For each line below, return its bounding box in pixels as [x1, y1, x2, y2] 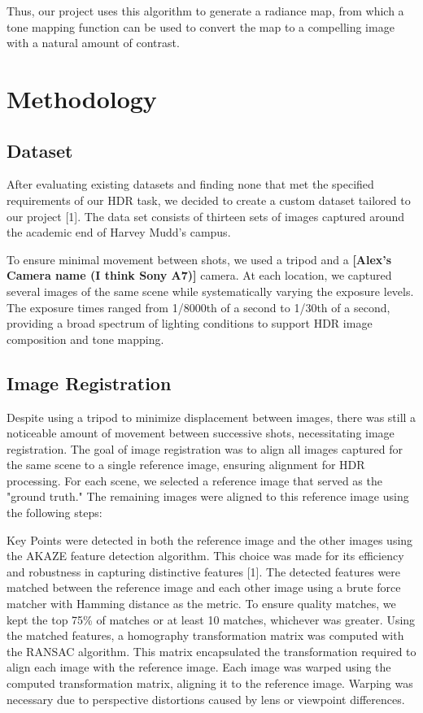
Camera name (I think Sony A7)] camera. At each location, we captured [7, 267, 392, 284]
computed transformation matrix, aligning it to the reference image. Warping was [7, 675, 413, 691]
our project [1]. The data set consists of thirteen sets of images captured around [7, 207, 405, 224]
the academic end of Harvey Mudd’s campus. [7, 224, 231, 241]
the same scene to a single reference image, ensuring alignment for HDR [7, 456, 365, 473]
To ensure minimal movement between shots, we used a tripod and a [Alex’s [7, 250, 392, 267]
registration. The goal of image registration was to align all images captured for [7, 440, 403, 457]
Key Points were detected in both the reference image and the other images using [7, 531, 413, 548]
